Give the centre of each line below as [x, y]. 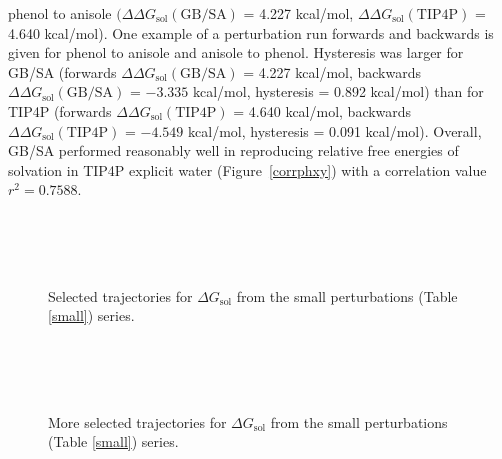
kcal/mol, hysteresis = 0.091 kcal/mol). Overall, [335, 130]
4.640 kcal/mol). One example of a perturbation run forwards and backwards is [251, 32]
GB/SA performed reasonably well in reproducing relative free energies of [233, 150]
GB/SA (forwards [62, 71]
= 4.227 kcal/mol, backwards [332, 71]
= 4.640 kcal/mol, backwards [322, 110]
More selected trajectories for [137, 421]
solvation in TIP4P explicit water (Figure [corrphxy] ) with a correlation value [247, 169]
